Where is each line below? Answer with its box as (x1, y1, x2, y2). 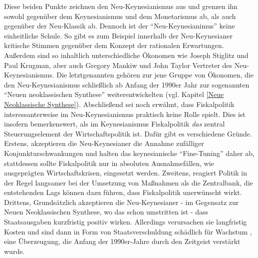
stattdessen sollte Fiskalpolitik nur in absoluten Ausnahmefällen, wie (4, 157, 214, 168)
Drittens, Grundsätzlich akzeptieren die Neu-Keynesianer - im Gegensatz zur (4, 196, 239, 207)
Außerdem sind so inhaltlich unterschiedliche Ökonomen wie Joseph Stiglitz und (4, 49, 249, 60)
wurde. (4, 245, 25, 256)
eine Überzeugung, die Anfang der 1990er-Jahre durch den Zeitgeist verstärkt (4, 236, 241, 246)
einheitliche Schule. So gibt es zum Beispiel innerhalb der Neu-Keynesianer (4, 30, 233, 40)
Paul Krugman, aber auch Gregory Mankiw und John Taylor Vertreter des (4, 59, 233, 70)
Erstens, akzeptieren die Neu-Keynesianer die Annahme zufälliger (4, 138, 204, 148)
